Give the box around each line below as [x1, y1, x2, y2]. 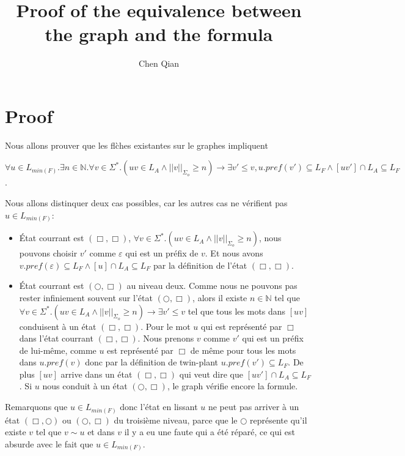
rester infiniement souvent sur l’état [19, 291, 153, 304]
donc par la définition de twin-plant [85, 356, 219, 368]
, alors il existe [192, 291, 247, 304]
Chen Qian [138, 57, 180, 70]
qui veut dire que [179, 367, 244, 380]
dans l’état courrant [19, 332, 93, 345]
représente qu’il [250, 413, 307, 426]
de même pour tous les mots [190, 343, 296, 356]
